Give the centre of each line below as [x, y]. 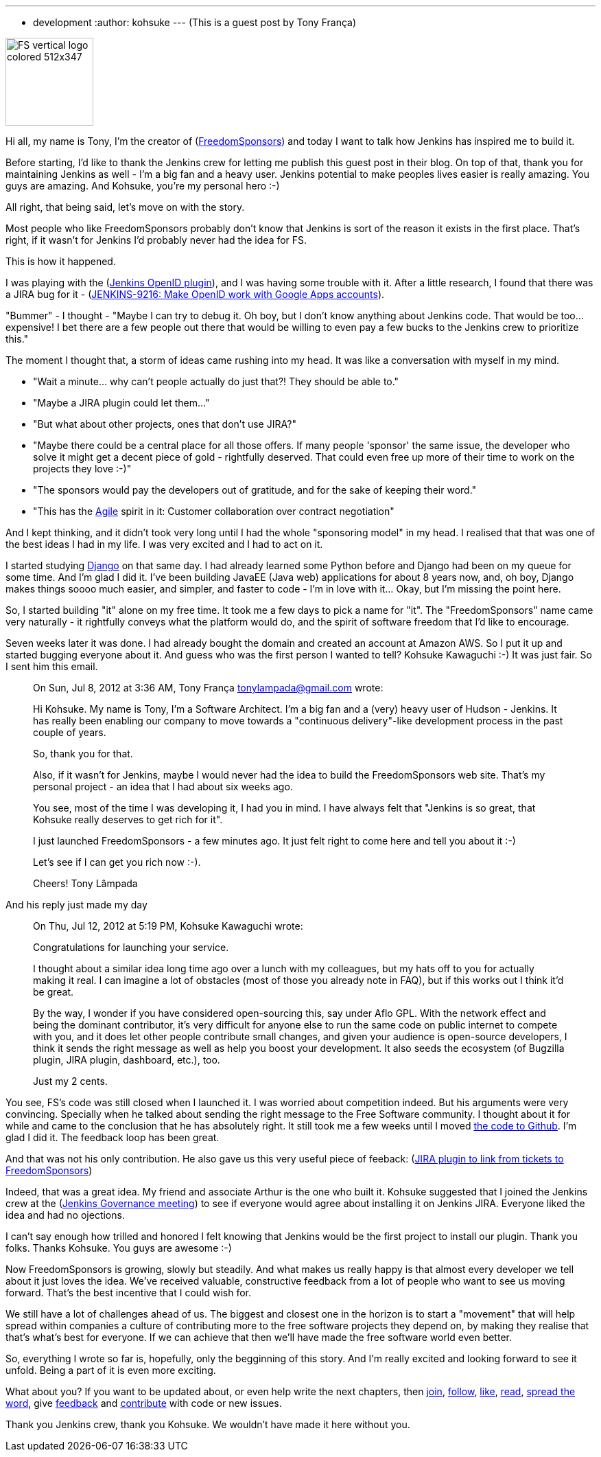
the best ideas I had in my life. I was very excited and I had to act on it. [164, 544]
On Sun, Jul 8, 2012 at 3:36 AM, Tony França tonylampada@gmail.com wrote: [208, 688]
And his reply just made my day [76, 905]
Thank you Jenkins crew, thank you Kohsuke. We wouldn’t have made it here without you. [208, 1424]
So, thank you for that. [83, 754]
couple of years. [70, 732]
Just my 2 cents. [70, 1081]
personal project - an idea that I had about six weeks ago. [163, 787]
